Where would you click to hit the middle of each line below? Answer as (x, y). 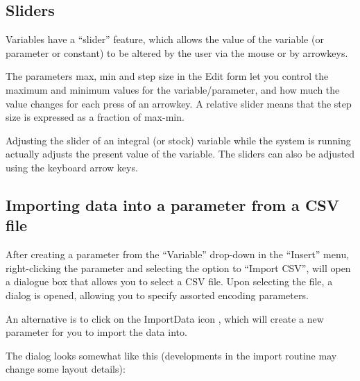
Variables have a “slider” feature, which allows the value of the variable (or (165, 39)
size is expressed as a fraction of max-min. (95, 117)
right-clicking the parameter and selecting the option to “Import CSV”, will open (178, 268)
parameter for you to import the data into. (96, 332)
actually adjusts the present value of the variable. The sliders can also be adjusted (180, 154)
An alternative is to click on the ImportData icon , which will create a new (165, 318)
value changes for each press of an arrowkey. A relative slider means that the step (179, 103)
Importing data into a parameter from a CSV (173, 204)
